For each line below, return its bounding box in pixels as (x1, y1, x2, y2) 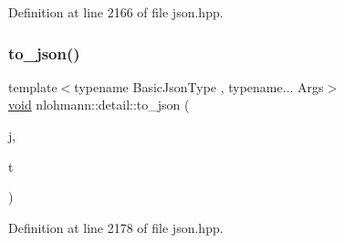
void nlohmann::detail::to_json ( (8, 95, 190, 114)
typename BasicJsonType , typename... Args (74, 77, 324, 96)
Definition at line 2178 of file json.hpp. (8, 217, 224, 237)
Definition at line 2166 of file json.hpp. (8, 3, 224, 21)
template (8, 77, 57, 96)
